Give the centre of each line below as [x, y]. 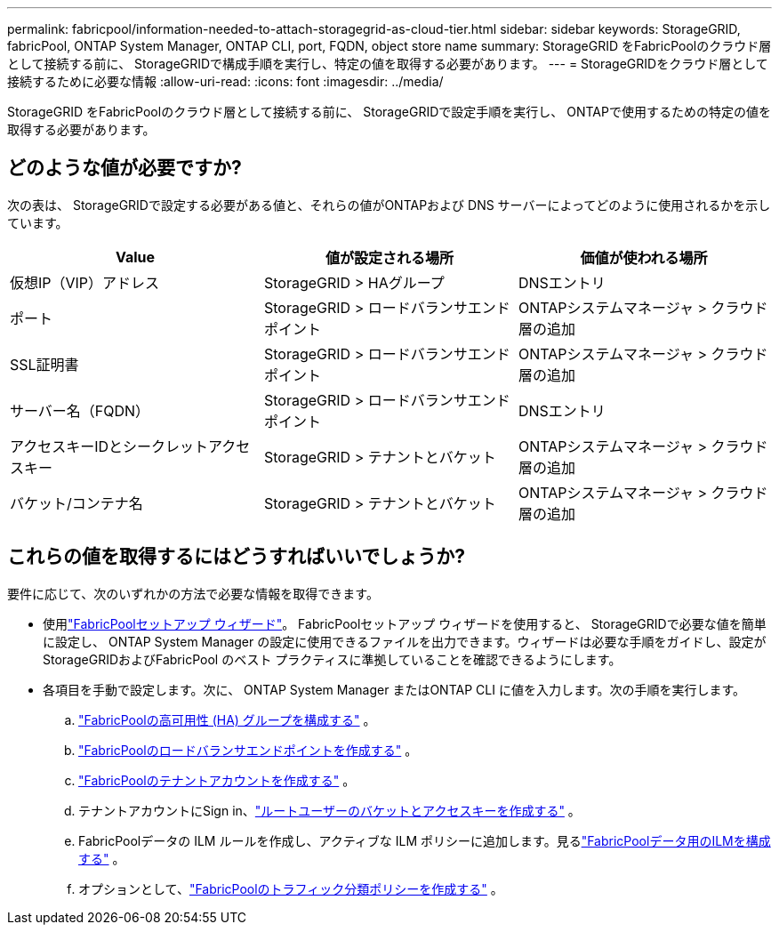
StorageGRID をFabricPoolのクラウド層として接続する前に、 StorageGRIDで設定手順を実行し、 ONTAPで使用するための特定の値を [389, 112]
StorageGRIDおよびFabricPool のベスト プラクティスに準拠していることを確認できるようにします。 [332, 659]
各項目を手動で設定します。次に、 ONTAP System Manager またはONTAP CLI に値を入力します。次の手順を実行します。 [394, 689]
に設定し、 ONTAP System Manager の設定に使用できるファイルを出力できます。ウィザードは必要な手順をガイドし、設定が [405, 641]
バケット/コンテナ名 [76, 503]
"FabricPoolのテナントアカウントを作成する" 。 [217, 780]
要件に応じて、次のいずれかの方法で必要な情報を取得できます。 [193, 593]
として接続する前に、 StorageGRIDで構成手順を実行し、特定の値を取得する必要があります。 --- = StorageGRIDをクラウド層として [388, 64]
